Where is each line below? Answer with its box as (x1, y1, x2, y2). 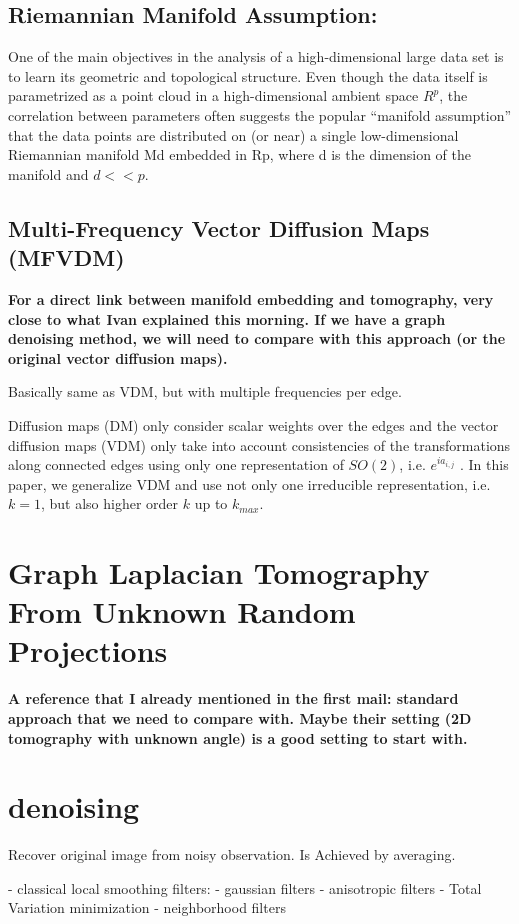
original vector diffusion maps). (8, 347, 228, 368)
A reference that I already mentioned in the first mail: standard (8, 688, 459, 709)
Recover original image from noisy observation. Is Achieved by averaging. (8, 844, 456, 865)
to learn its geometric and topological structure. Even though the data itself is (8, 65, 488, 86)
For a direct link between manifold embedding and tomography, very (8, 288, 494, 309)
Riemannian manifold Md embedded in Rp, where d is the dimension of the (8, 144, 471, 165)
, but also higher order (40, 493, 179, 514)
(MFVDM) (8, 242, 125, 273)
